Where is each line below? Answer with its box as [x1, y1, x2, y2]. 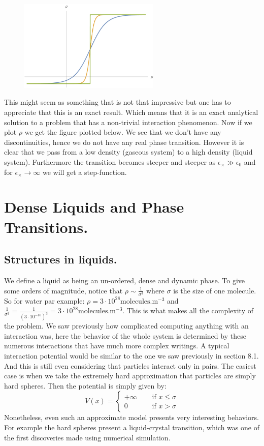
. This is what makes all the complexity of [122, 305, 253, 316]
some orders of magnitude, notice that [4, 285, 123, 295]
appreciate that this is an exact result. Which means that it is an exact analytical [4, 107, 258, 117]
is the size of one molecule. [173, 285, 256, 295]
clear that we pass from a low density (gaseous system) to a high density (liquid [4, 146, 253, 157]
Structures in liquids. [4, 251, 117, 267]
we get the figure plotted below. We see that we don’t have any [24, 127, 221, 137]
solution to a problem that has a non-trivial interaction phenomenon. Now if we [4, 116, 252, 127]
